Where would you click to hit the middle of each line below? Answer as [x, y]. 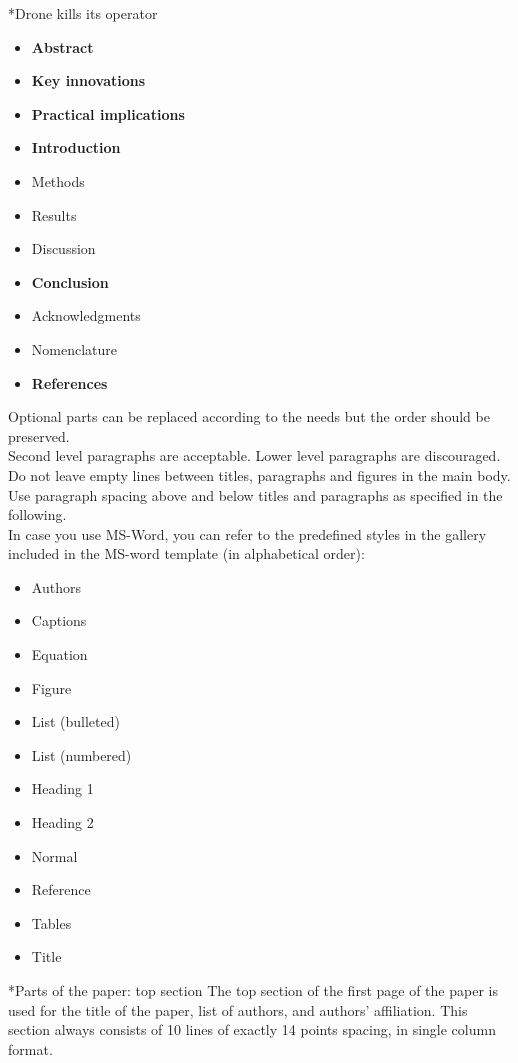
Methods [58, 180]
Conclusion [70, 281]
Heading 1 [62, 788]
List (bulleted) [75, 721]
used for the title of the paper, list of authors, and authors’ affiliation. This [238, 1009]
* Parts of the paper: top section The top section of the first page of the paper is [253, 990]
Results [54, 214]
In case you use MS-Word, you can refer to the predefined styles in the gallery [247, 533]
